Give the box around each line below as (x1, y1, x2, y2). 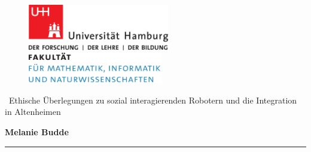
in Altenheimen (5, 105, 61, 118)
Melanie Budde (5, 126, 69, 138)
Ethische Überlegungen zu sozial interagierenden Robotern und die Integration (8, 93, 297, 106)
